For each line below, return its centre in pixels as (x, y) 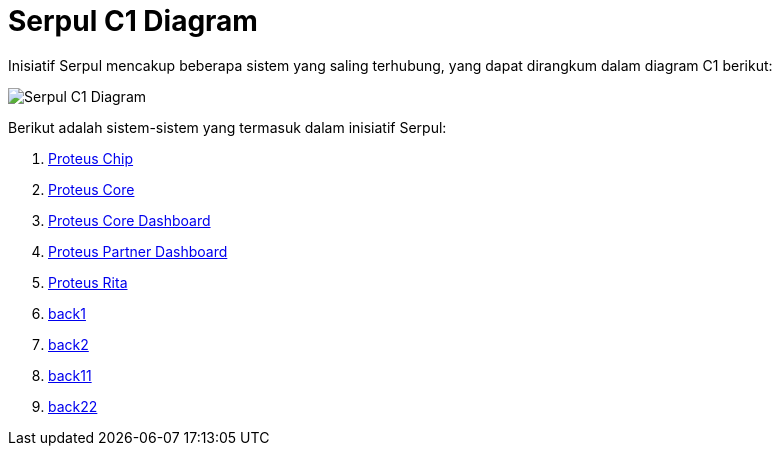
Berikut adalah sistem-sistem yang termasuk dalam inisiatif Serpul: (227, 127)
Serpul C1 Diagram (133, 21)
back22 (73, 406)
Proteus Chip (91, 158)
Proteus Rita (88, 282)
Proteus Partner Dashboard (138, 251)
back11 (70, 375)
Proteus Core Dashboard (129, 220)
